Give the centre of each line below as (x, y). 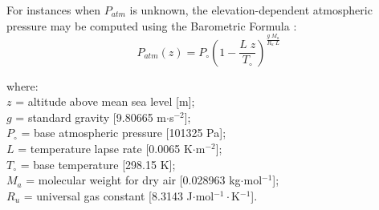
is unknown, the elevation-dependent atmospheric (251, 10)
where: (22, 85)
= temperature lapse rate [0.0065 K (105, 149)
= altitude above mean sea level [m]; (105, 101)
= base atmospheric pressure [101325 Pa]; (124, 133)
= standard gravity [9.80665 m (91, 117)
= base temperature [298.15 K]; (98, 164)
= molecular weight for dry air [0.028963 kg (133, 180)
